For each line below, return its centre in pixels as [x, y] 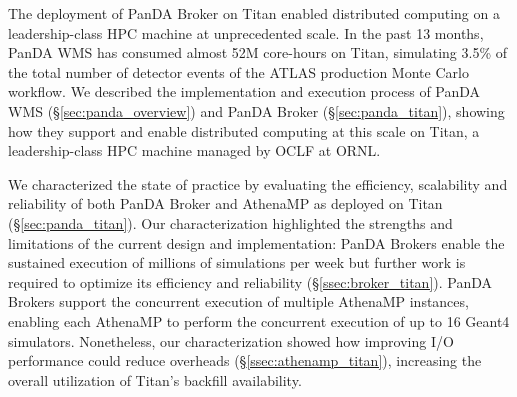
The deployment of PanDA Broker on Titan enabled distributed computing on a [254, 13]
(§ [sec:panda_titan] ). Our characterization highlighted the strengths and [230, 222]
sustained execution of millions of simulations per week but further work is [237, 262]
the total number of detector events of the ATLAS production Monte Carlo [238, 71]
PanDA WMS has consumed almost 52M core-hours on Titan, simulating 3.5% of [258, 52]
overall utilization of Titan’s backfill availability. [155, 379]
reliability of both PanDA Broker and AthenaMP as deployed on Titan [225, 203]
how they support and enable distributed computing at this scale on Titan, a [244, 130]
